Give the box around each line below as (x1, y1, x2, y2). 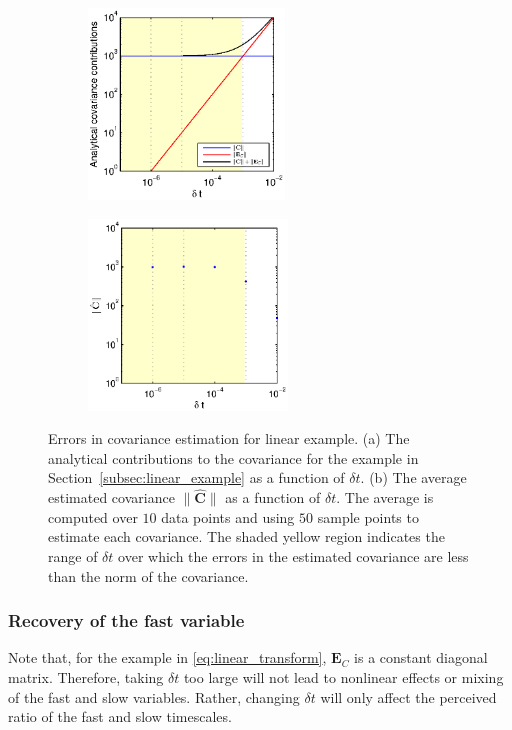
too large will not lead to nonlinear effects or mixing (183, 666, 504, 687)
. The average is (336, 487, 434, 508)
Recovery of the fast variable (8, 608, 245, 633)
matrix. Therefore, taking (8, 666, 164, 687)
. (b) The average (360, 467, 467, 488)
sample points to (317, 506, 419, 527)
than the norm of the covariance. (48, 565, 249, 586)
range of (48, 545, 98, 566)
